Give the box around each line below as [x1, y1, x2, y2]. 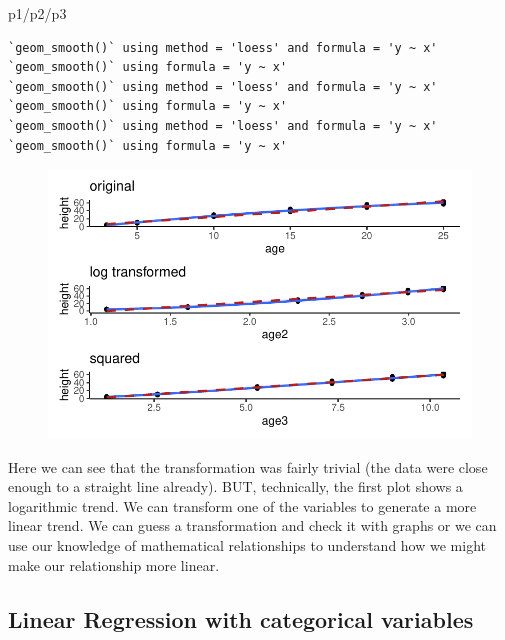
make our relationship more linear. [8, 554, 220, 575]
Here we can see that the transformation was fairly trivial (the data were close [8, 456, 488, 477]
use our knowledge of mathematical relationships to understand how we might [8, 534, 486, 555]
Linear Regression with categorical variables [8, 603, 474, 634]
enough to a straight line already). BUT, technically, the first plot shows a [8, 476, 463, 497]
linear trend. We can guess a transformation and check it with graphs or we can [8, 515, 497, 536]
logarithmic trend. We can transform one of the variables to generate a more [8, 495, 477, 516]
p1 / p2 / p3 [8, 3, 67, 23]
